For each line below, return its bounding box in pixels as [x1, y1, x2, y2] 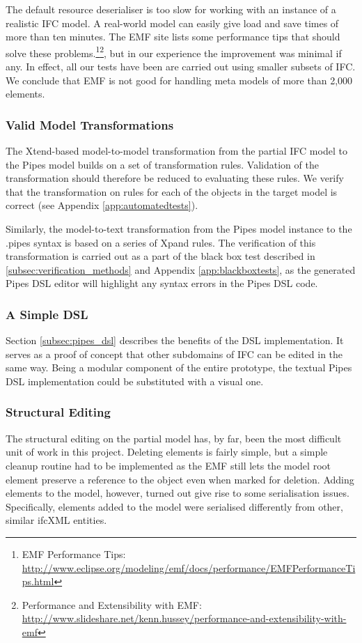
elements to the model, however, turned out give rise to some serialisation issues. [6, 486, 349, 500]
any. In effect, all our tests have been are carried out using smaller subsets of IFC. [6, 59, 356, 74]
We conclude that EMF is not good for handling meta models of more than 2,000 [6, 72, 353, 87]
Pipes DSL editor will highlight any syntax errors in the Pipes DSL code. [6, 276, 318, 290]
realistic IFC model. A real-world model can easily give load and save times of [6, 15, 339, 30]
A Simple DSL [6, 305, 88, 323]
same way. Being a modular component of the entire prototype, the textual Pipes [6, 360, 352, 375]
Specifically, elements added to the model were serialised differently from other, [6, 499, 343, 513]
